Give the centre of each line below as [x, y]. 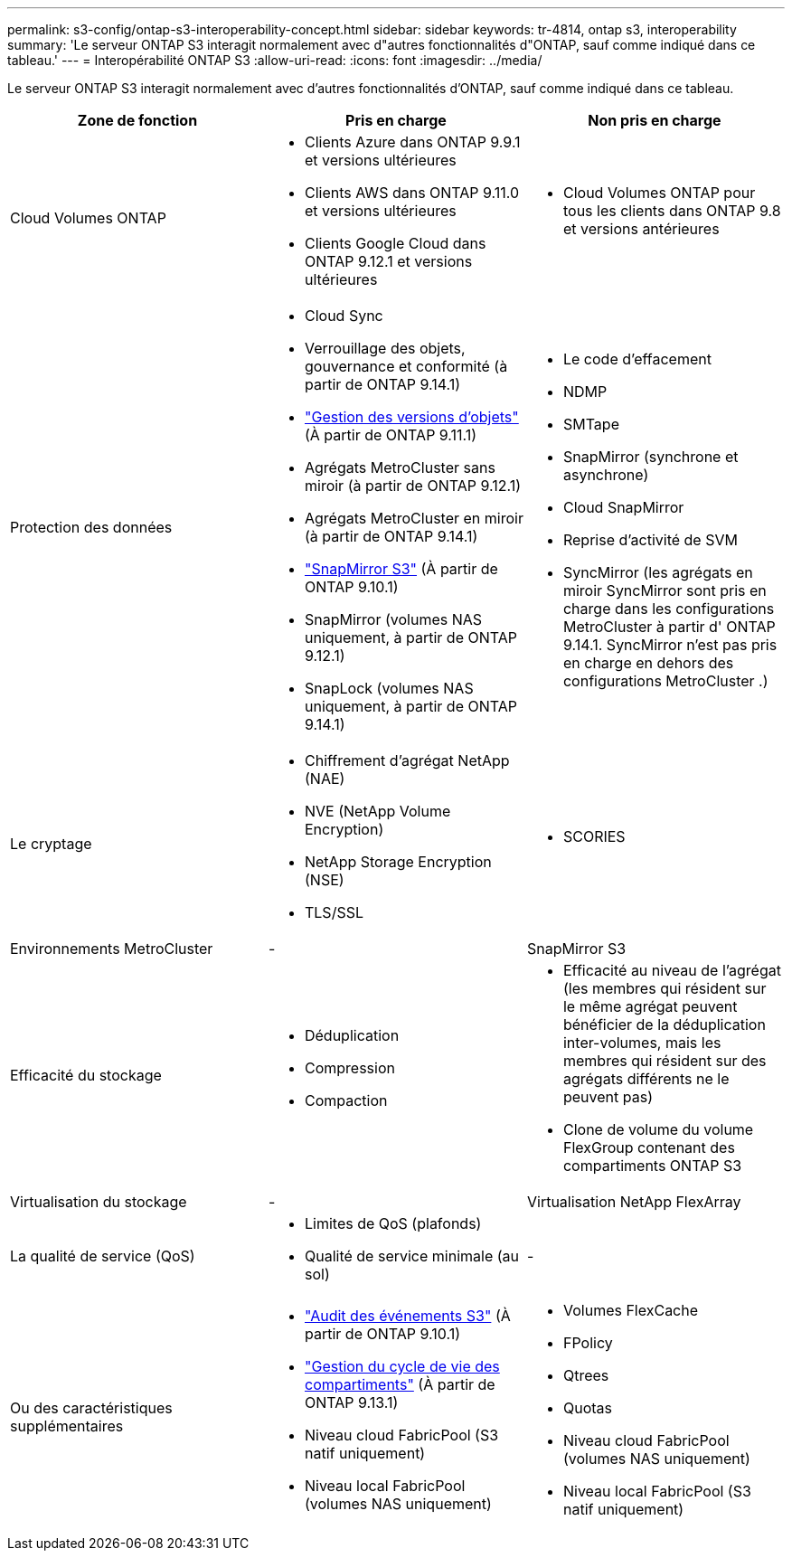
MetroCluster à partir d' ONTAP [669, 627]
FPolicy [588, 1343]
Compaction [346, 1100]
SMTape [591, 424]
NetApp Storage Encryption [398, 862]
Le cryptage [51, 844]
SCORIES [594, 836]
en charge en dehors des [648, 663]
